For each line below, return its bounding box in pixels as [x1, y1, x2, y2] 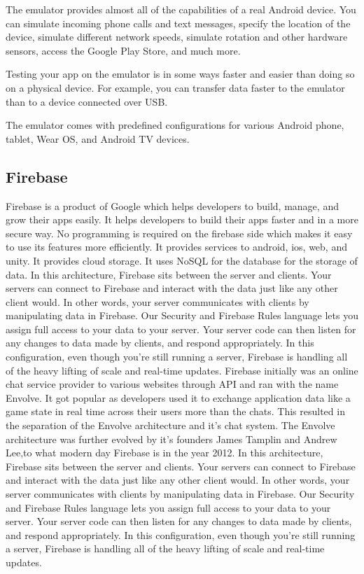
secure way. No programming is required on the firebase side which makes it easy [6, 225, 353, 240]
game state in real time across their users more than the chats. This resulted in [6, 404, 345, 419]
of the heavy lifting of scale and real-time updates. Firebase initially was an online [6, 363, 358, 377]
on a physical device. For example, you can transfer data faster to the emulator [6, 80, 345, 94]
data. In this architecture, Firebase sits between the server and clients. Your [6, 267, 332, 281]
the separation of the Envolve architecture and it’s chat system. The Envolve [6, 418, 335, 433]
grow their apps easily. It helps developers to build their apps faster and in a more [6, 212, 358, 227]
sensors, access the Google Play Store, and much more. [6, 43, 241, 57]
